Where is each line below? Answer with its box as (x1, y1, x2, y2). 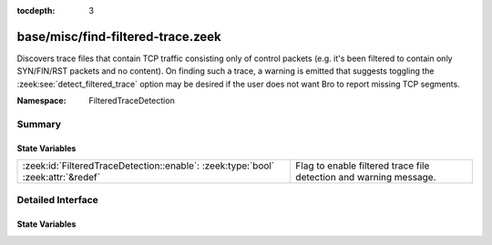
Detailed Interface (16, 194, 99, 207)
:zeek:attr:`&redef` (22, 171, 100, 184)
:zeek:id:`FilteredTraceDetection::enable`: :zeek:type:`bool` (22, 159, 275, 172)
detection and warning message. (295, 171, 436, 184)
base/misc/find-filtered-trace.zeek (16, 28, 222, 45)
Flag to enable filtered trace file (295, 159, 430, 172)
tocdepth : (16, 5, 56, 15)
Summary (16, 117, 62, 130)
